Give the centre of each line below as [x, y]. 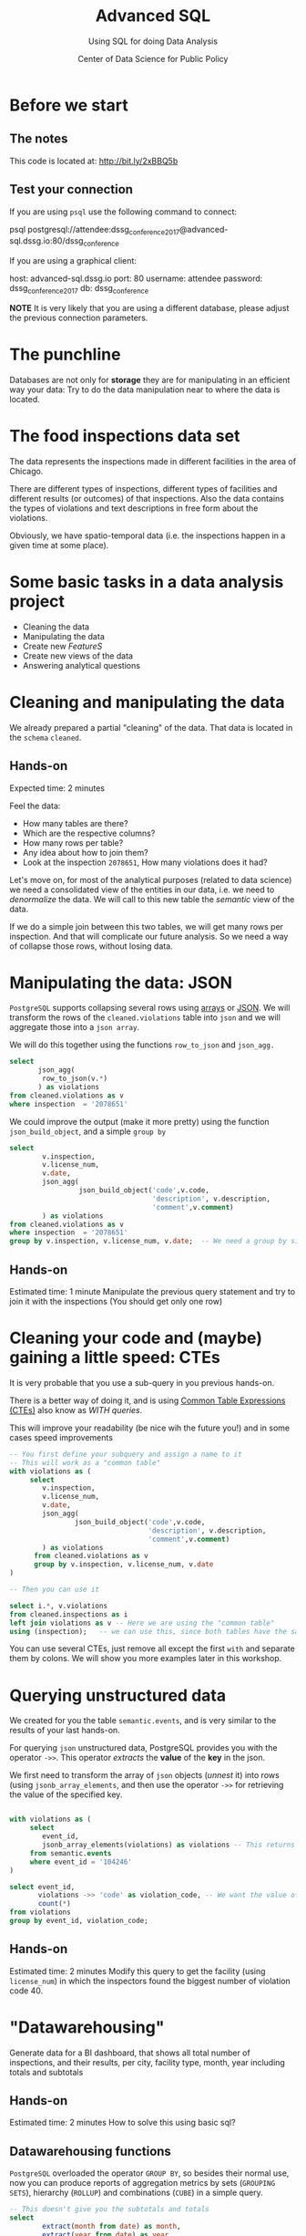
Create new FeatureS [62, 646]
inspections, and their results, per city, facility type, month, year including [147, 2062]
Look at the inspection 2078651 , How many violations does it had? [145, 862]
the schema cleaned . [46, 737]
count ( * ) [54, 1904]
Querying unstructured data [117, 1695]
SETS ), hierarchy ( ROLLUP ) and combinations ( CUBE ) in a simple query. [137, 2193]
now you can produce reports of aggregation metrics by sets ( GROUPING [143, 2183]
